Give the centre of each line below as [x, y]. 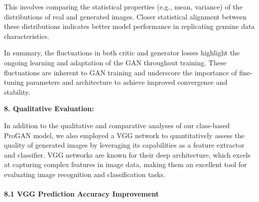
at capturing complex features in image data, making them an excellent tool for [126, 164]
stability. [17, 92]
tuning [14, 82]
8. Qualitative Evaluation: [49, 108]
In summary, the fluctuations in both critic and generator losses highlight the [122, 53]
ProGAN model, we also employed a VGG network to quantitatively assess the [124, 135]
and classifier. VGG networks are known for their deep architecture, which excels [128, 154]
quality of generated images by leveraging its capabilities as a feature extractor [124, 145]
